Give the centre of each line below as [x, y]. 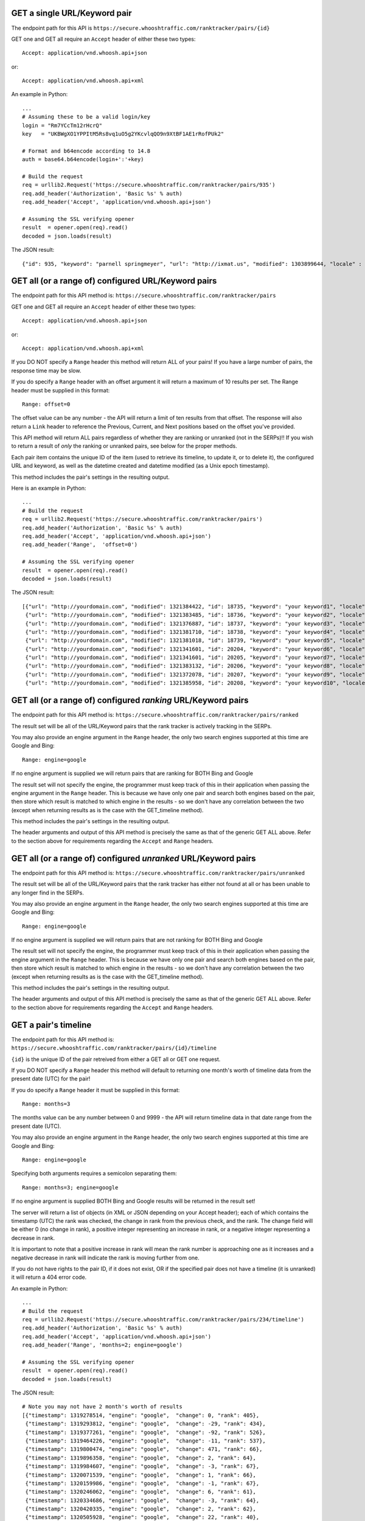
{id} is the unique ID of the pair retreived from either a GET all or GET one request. [116, 1059]
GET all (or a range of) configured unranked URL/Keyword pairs [134, 858]
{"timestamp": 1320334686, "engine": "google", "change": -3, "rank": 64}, [142, 1500]
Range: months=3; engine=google [70, 1187]
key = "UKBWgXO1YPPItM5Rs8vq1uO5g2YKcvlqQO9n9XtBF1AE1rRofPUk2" [123, 134]
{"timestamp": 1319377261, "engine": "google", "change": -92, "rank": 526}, [145, 1432]
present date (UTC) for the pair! [51, 1079]
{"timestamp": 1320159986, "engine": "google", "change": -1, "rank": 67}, [142, 1483]
